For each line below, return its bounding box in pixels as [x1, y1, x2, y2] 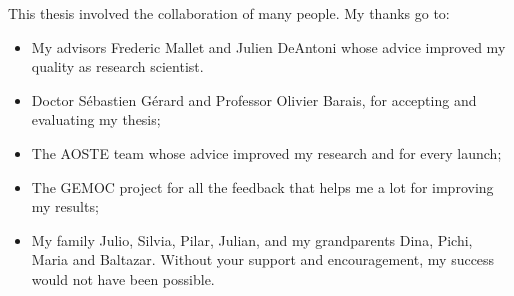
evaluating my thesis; [31, 109, 161, 130]
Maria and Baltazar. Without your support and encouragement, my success [31, 249, 495, 270]
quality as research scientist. [31, 56, 204, 77]
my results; [31, 196, 99, 217]
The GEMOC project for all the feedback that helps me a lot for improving [31, 176, 494, 197]
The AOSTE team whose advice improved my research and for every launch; [31, 142, 502, 163]
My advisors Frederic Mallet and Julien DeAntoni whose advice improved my [31, 36, 506, 57]
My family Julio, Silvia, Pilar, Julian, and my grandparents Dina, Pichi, [31, 229, 473, 250]
